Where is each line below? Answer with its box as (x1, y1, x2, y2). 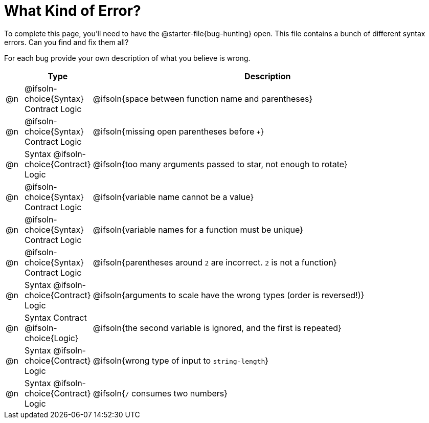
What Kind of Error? (4, 2, 141, 19)
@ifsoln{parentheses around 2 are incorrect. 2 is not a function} (93, 257, 337, 268)
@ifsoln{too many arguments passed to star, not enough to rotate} (93, 159, 348, 169)
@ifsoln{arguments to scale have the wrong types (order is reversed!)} (93, 290, 365, 300)
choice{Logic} (25, 332, 79, 343)
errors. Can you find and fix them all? (4, 37, 129, 47)
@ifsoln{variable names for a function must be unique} (93, 224, 303, 235)
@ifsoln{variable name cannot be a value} (93, 191, 254, 202)
